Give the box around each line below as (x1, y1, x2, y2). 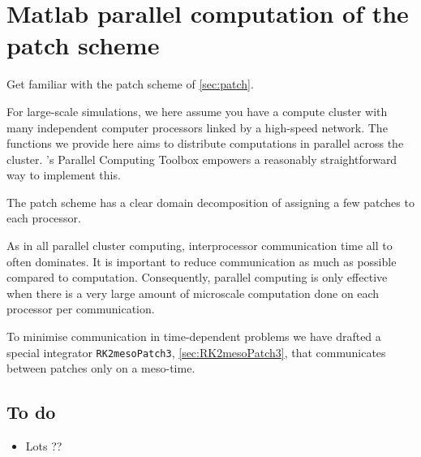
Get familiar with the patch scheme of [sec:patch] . (6, 75, 254, 93)
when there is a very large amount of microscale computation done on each (6, 284, 380, 301)
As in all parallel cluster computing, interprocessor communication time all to (6, 237, 393, 254)
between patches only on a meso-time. (6, 360, 195, 377)
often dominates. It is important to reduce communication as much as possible (6, 252, 397, 269)
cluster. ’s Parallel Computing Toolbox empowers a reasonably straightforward (6, 150, 397, 167)
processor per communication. (6, 300, 155, 317)
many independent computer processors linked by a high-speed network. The (6, 119, 388, 136)
